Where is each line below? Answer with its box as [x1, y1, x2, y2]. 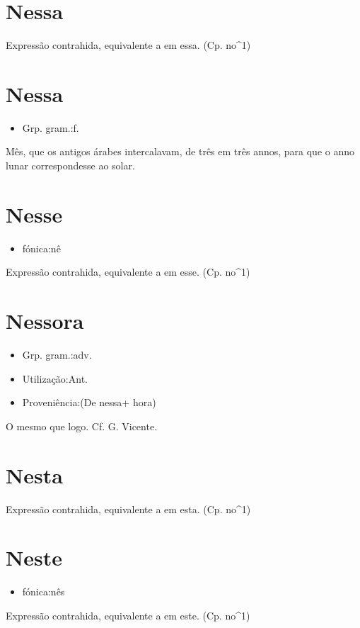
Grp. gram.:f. [22, 120, 79, 135]
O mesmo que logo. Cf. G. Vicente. [6, 418, 158, 433]
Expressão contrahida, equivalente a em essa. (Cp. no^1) [6, 38, 251, 52]
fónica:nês [22, 584, 65, 599]
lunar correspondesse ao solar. [6, 158, 135, 173]
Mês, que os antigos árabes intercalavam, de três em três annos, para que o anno [6, 144, 355, 159]
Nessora [6, 306, 84, 335]
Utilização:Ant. [22, 371, 88, 386]
